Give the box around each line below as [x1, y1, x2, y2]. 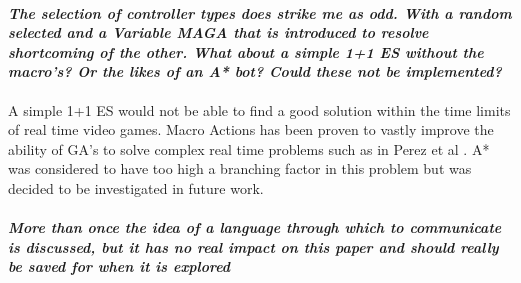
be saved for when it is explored [8, 256, 231, 277]
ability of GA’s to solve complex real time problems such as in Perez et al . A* [8, 138, 490, 159]
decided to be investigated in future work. [8, 177, 264, 198]
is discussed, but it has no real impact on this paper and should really [8, 236, 499, 257]
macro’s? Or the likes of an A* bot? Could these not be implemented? [8, 61, 502, 82]
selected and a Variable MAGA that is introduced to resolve [8, 22, 429, 43]
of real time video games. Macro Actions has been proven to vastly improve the [8, 119, 494, 140]
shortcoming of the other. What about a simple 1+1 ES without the [8, 41, 484, 62]
